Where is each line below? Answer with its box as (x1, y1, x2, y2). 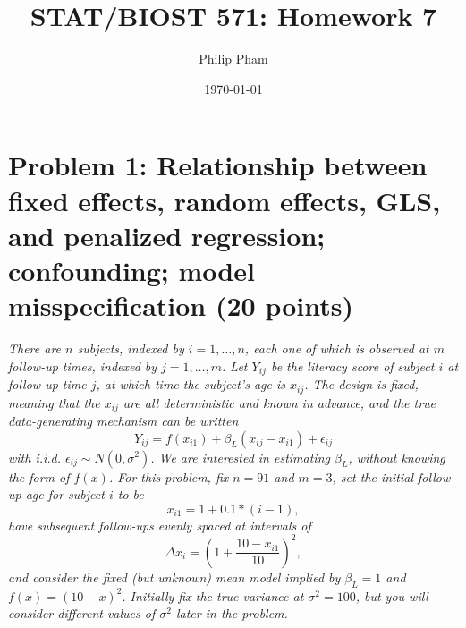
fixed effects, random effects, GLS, (8, 182, 441, 218)
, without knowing (348, 447, 445, 466)
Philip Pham (199, 49, 268, 68)
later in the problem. (175, 604, 288, 623)
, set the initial (332, 467, 414, 486)
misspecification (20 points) (8, 287, 353, 324)
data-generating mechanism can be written (8, 411, 239, 429)
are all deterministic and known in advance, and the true (123, 393, 436, 412)
